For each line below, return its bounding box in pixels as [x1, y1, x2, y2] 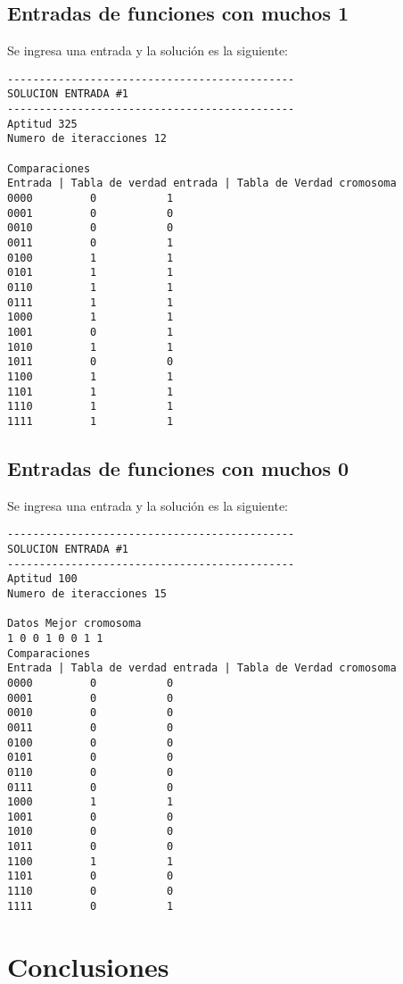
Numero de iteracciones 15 [7, 587, 167, 600]
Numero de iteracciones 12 [7, 132, 167, 146]
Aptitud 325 [7, 117, 78, 130]
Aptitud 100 [7, 572, 78, 586]
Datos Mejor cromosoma [7, 617, 142, 630]
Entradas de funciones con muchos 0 [7, 454, 350, 481]
